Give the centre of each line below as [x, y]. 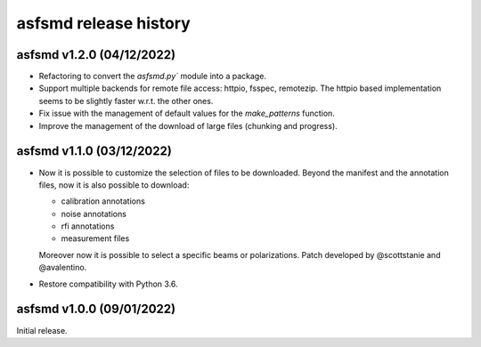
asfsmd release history [103, 23]
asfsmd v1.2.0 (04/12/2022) [96, 55]
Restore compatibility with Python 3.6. [108, 284]
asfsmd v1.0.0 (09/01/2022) [96, 309]
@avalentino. [63, 268]
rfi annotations [88, 226]
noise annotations [94, 214]
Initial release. [42, 330]
